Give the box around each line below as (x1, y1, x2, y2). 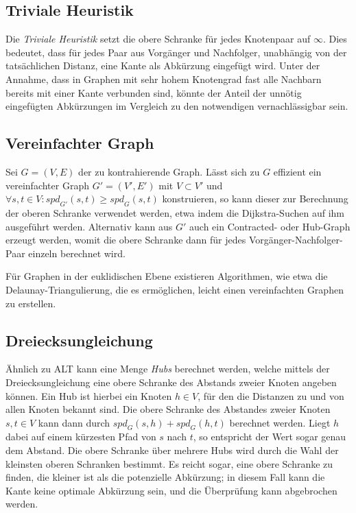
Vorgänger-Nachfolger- (248, 232, 343, 247)
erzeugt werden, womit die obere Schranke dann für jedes (5, 232, 246, 247)
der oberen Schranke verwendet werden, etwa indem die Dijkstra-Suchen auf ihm (5, 205, 345, 219)
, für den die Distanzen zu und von (198, 388, 344, 403)
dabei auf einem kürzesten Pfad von (5, 429, 156, 444)
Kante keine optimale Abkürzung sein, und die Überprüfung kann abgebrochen (5, 483, 337, 497)
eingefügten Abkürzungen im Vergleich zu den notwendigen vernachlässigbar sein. (5, 99, 348, 113)
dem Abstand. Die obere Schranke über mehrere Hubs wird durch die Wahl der (5, 443, 339, 457)
